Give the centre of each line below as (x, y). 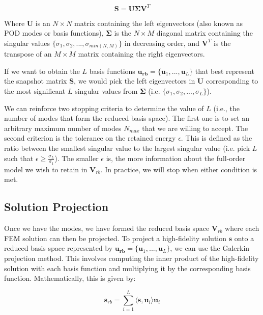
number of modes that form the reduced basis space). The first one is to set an (127, 118)
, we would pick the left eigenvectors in (135, 81)
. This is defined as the (216, 138)
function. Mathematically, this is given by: (70, 278)
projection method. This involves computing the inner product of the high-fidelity (131, 258)
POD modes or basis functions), (54, 33)
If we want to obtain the (42, 71)
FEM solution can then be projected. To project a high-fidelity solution (115, 238)
